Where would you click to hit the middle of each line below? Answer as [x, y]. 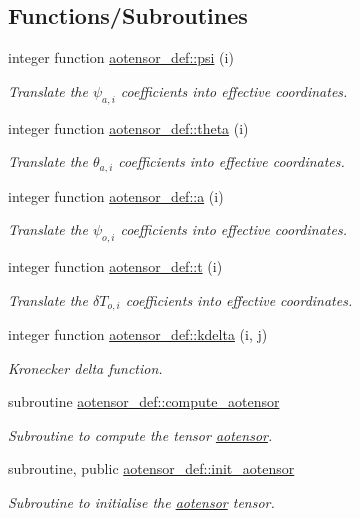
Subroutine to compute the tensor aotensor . [140, 434]
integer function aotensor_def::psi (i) [121, 57]
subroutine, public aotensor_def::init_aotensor [151, 468]
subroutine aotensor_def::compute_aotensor [144, 401]
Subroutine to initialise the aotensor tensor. [141, 502]
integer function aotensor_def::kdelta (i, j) [138, 334]
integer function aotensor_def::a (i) [116, 195]
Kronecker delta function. [85, 367]
